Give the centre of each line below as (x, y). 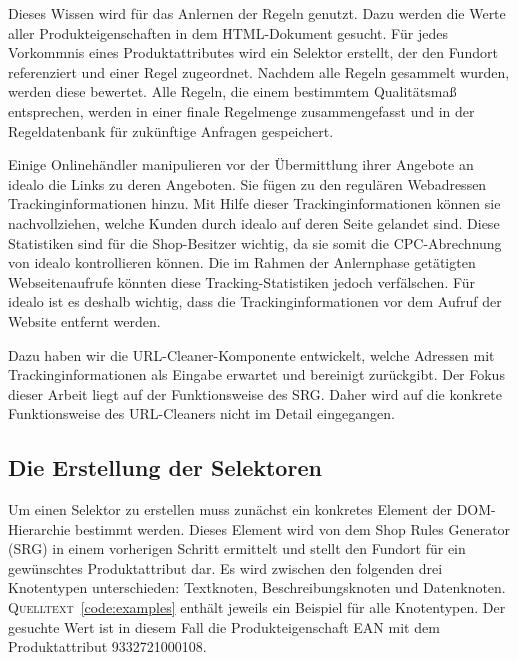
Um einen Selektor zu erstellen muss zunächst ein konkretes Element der (230, 509)
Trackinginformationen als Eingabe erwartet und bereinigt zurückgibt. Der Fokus (256, 374)
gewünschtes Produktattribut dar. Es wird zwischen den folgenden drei (225, 567)
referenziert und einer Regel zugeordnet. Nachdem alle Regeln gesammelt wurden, (259, 71)
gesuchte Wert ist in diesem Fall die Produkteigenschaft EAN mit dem (224, 626)
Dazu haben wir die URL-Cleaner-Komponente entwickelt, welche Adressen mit (251, 354)
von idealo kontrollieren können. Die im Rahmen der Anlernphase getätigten (242, 262)
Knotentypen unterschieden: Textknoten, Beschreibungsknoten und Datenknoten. (257, 587)
